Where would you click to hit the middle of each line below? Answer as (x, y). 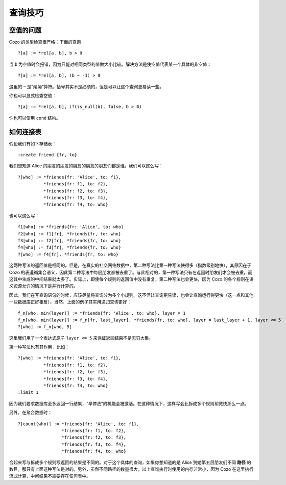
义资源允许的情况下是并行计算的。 (43, 286)
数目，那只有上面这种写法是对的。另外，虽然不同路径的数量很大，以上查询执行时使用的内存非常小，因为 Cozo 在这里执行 (131, 469)
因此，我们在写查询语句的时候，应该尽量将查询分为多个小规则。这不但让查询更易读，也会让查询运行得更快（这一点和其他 (131, 295)
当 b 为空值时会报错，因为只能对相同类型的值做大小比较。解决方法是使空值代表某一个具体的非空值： (110, 64)
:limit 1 (28, 393)
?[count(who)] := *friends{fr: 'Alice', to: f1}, (79, 424)
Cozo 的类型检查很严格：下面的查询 (45, 42)
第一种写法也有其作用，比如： (39, 347)
